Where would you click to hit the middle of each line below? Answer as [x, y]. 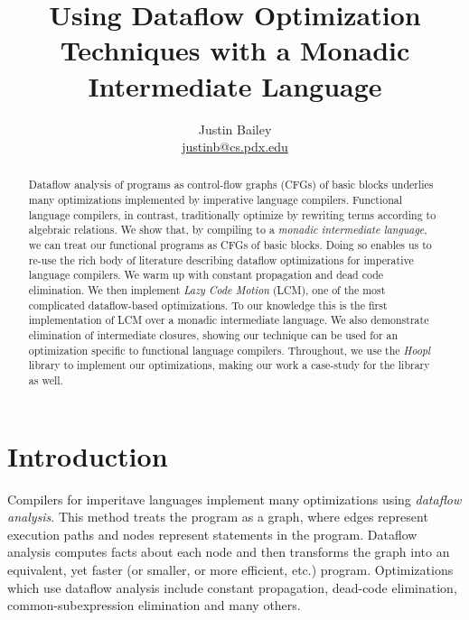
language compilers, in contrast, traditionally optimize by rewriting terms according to [232, 214]
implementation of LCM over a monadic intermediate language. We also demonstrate [229, 320]
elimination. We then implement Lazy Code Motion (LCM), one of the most [207, 290]
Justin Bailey [235, 129]
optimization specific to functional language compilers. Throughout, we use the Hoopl [230, 350]
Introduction [88, 455]
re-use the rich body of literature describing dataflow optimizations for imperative [221, 259]
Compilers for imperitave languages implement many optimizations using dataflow [234, 499]
